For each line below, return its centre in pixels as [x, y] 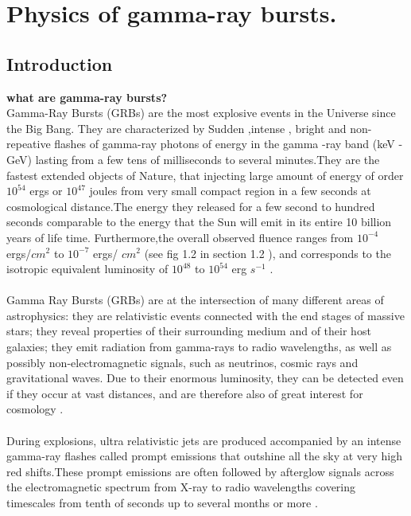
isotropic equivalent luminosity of [87, 269]
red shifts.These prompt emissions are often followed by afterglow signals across [200, 471]
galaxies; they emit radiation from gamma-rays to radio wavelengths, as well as [199, 347]
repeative [29, 144]
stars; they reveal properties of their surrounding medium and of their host [189, 331]
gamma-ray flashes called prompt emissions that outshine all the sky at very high [205, 456]
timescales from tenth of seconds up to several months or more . [162, 503]
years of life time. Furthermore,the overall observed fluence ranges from [180, 237]
